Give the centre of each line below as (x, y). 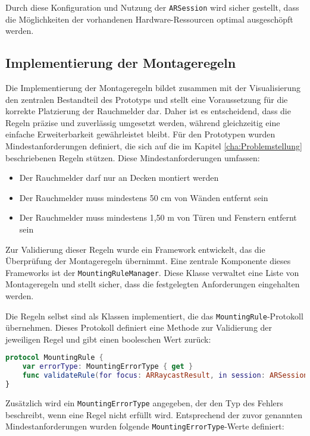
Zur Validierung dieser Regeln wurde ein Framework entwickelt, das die (135, 249)
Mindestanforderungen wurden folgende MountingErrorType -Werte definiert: (145, 426)
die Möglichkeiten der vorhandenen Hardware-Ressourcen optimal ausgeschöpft (149, 19)
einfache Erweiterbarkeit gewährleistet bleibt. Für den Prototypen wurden (140, 134)
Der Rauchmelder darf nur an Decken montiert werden (119, 178)
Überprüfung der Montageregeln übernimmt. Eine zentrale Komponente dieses (148, 261)
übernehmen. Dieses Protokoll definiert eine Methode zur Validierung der (139, 327)
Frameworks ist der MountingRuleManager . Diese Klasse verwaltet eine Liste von (152, 272)
